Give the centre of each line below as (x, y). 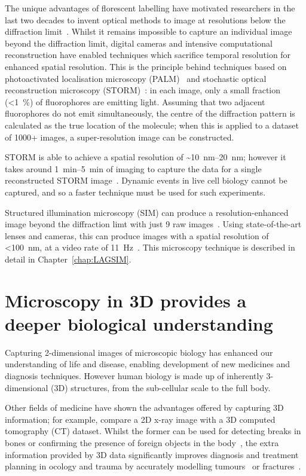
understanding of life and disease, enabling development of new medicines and (148, 364)
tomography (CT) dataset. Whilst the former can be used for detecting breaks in (153, 431)
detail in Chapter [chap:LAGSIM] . (68, 259)
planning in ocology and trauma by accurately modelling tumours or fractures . (153, 466)
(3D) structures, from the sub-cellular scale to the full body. (161, 387)
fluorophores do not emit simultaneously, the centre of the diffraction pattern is (150, 113)
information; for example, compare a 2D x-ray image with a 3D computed (140, 419)
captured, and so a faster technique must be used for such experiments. (135, 192)
